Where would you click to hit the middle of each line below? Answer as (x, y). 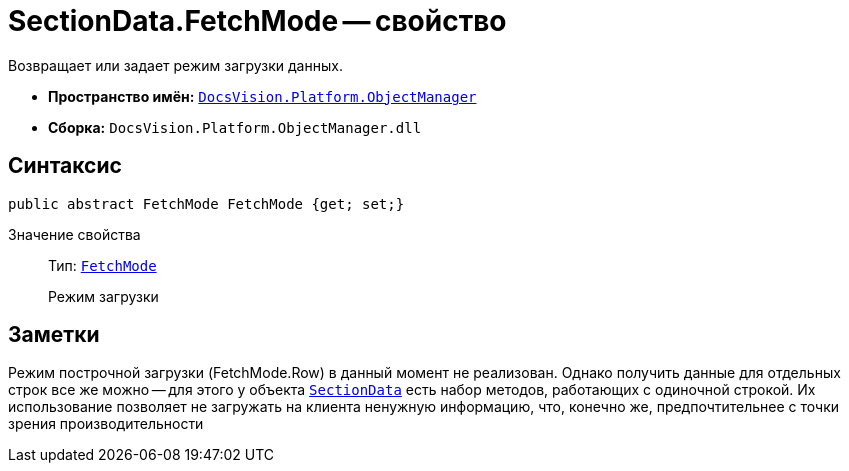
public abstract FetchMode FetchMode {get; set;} (206, 203)
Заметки (54, 335)
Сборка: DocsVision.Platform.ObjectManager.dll (235, 127)
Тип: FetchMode (102, 265)
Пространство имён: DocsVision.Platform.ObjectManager (262, 96)
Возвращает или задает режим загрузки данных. (175, 65)
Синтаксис (65, 166)
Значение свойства (74, 234)
